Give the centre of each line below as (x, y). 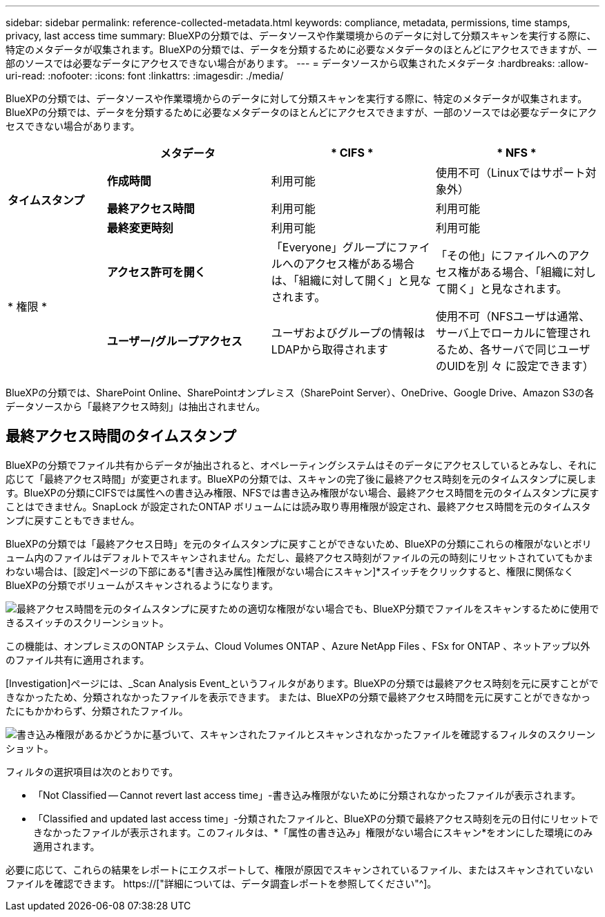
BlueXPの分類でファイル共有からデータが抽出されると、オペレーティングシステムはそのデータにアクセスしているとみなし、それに (301, 465)
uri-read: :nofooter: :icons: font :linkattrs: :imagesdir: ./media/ (145, 76)
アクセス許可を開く (156, 272)
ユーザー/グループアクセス (174, 341)
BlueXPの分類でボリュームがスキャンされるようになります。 (142, 585)
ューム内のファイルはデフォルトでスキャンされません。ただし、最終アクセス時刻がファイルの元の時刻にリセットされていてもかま (299, 557)
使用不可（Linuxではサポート (510, 173)
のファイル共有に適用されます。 (78, 659)
